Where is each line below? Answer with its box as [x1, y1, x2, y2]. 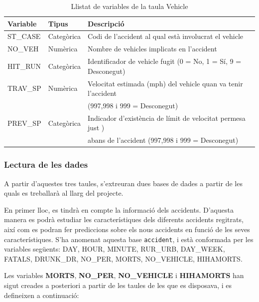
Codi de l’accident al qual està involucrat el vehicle [88, 31, 244, 41]
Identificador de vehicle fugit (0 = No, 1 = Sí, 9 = [88, 56, 242, 66]
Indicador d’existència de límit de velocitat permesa [88, 112, 246, 123]
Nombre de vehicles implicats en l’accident [88, 43, 217, 54]
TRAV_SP [7, 83, 41, 93]
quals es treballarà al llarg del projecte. [4, 188, 124, 198]
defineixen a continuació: [4, 290, 79, 300]
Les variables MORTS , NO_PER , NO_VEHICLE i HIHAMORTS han [4, 270, 244, 281]
